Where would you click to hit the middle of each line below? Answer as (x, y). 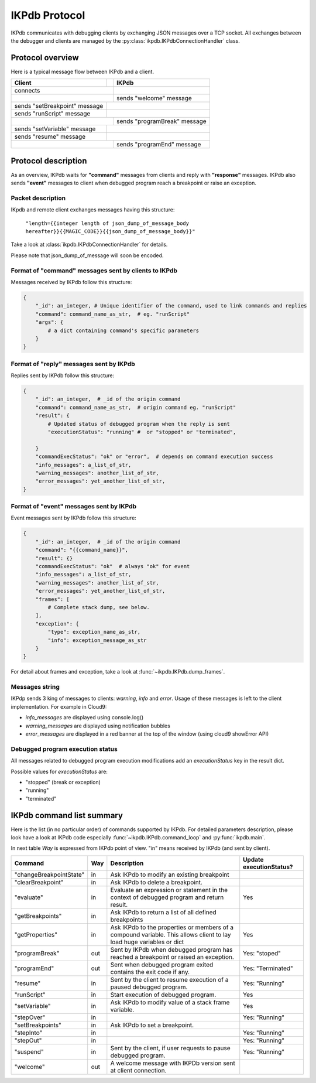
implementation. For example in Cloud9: (59, 706)
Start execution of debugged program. (163, 995)
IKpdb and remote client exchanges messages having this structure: (93, 210)
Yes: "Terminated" (268, 968)
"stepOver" (30, 1017)
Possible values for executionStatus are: (59, 771)
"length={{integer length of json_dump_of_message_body (107, 223)
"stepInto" (28, 1033)
